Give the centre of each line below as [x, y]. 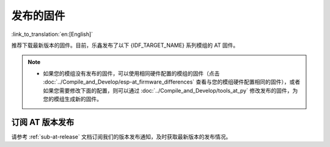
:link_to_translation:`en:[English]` [52, 34]
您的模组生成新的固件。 [72, 99]
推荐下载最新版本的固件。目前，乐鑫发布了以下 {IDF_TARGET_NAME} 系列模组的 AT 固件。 [125, 45]
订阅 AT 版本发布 [43, 122]
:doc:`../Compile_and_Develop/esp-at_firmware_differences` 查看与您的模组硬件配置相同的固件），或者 [172, 82]
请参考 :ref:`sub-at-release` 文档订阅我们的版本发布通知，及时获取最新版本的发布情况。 [121, 137]
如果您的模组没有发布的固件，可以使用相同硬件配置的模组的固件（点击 [131, 73]
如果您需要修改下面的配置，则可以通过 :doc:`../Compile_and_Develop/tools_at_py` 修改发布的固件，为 [170, 90]
